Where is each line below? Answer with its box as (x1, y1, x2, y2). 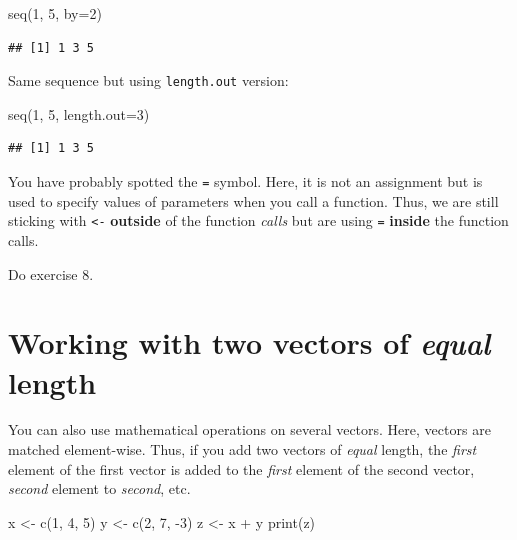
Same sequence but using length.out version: (8, 70, 289, 91)
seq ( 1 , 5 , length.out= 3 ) (8, 103, 150, 124)
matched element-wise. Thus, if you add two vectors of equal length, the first (8, 439, 477, 460)
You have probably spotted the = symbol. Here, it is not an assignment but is (8, 171, 483, 192)
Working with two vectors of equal (8, 322, 491, 364)
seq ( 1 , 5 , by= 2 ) (8, 3, 102, 23)
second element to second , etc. (8, 478, 191, 499)
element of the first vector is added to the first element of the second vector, (8, 458, 475, 479)
